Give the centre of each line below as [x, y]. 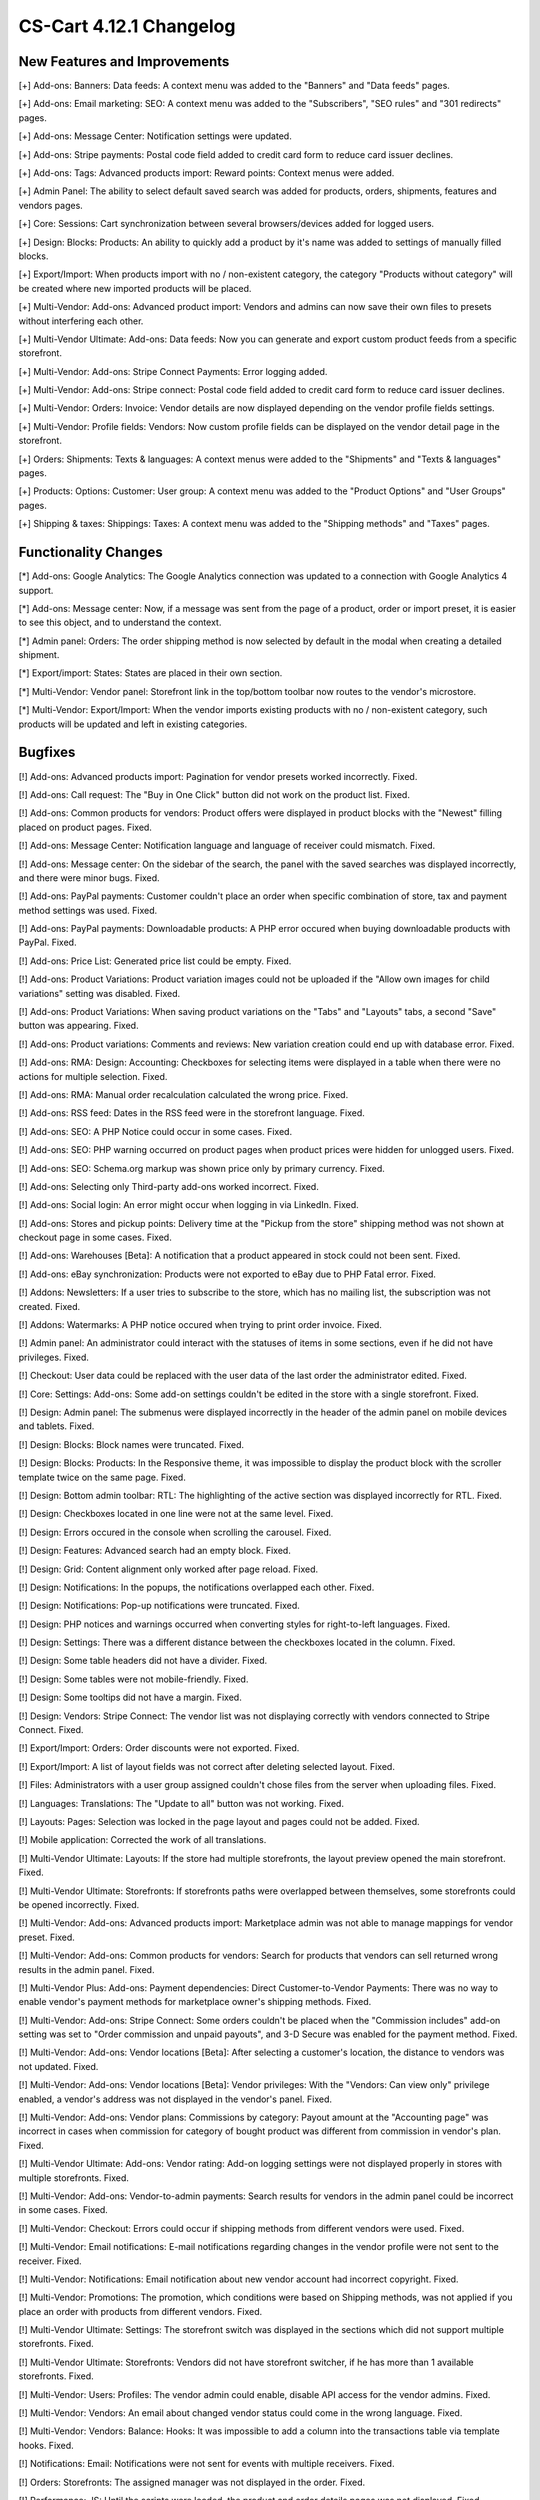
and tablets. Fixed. [56, 1426]
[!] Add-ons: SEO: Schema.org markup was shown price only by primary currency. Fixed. [201, 1168]
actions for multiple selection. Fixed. [93, 1076]
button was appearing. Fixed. [78, 1026]
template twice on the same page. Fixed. [102, 1477]
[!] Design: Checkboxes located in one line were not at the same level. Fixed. [176, 1514]
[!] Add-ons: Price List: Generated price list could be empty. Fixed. [155, 961]
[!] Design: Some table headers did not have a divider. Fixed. [143, 1661]
